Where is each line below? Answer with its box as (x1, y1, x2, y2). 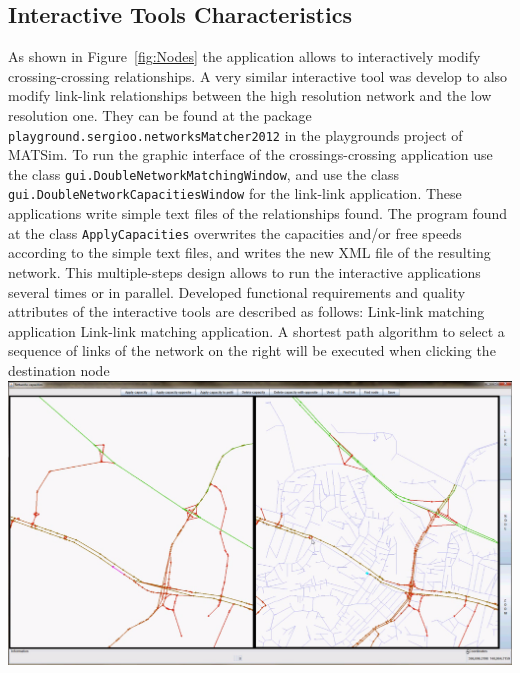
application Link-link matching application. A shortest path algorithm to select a (8, 320, 505, 341)
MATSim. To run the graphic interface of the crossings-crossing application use (8, 144, 493, 165)
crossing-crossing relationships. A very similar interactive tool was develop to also (8, 65, 508, 86)
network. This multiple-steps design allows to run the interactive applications (8, 261, 481, 282)
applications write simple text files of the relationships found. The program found (8, 203, 508, 224)
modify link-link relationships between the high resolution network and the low (8, 85, 492, 106)
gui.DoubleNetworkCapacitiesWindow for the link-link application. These (8, 183, 462, 204)
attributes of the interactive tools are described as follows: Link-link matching (8, 301, 485, 322)
